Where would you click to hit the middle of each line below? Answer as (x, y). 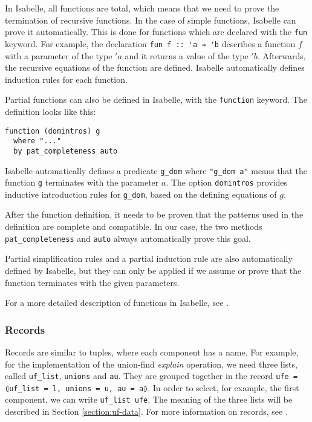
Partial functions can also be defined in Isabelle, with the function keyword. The (156, 99)
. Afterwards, (281, 55)
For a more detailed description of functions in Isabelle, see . (117, 303)
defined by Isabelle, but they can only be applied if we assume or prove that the (153, 270)
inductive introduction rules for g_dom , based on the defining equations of (141, 194)
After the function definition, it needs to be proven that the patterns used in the (154, 214)
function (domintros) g (53, 131)
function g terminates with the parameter (82, 182)
